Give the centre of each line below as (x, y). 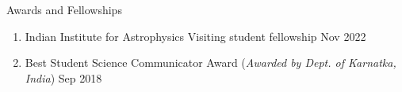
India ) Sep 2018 (63, 77)
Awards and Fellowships (64, 9)
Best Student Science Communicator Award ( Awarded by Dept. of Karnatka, (211, 63)
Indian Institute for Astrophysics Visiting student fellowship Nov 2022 (195, 36)
